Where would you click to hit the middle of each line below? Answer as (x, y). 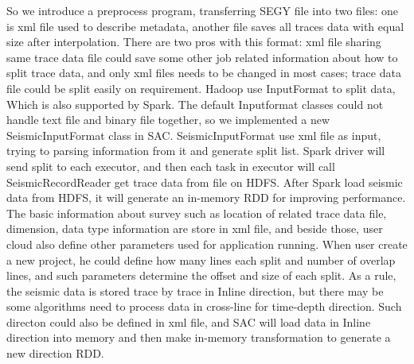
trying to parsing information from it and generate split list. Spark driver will (196, 151)
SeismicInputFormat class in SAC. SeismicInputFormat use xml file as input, (194, 135)
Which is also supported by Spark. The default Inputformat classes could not (195, 104)
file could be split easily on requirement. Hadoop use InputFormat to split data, (201, 88)
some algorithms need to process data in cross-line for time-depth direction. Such (204, 306)
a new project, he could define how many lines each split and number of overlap (201, 259)
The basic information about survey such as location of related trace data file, (197, 213)
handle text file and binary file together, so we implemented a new (168, 120)
